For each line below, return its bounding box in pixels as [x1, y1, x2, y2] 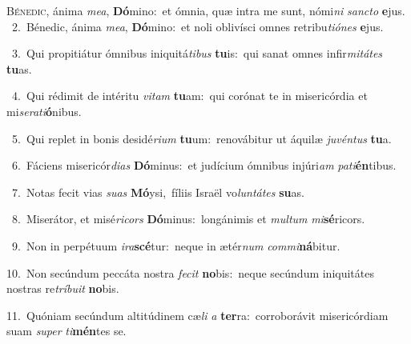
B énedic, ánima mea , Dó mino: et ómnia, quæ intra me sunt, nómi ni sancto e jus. [6, 2, 405, 18]
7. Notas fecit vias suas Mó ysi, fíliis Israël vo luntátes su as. [11, 183, 304, 200]
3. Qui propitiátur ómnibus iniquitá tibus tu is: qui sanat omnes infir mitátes [11, 45, 383, 62]
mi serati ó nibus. [6, 102, 82, 119]
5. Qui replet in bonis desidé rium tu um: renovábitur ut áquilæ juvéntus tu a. [11, 130, 392, 146]
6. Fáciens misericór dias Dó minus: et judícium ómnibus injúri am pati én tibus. [11, 157, 397, 174]
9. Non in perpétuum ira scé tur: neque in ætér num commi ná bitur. [11, 237, 340, 254]
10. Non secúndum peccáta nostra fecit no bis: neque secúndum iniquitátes [6, 264, 374, 281]
